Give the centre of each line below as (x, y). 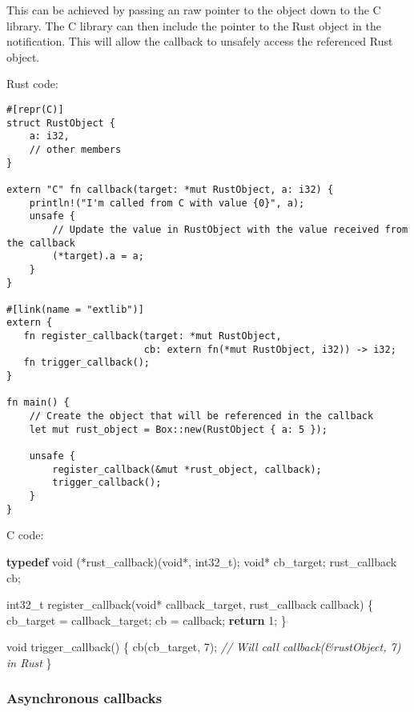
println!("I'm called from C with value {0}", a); (167, 203)
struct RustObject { (61, 123)
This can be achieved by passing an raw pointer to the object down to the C (194, 10)
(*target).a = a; (98, 256)
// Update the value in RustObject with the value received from (230, 229)
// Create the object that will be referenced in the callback (201, 416)
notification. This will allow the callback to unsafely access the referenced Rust (200, 41)
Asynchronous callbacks (84, 698)
